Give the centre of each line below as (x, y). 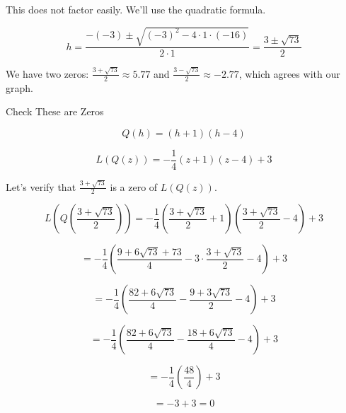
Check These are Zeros (55, 111)
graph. (19, 87)
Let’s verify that (41, 186)
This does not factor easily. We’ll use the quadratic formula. (136, 9)
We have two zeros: (47, 73)
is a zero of (134, 186)
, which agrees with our (289, 73)
